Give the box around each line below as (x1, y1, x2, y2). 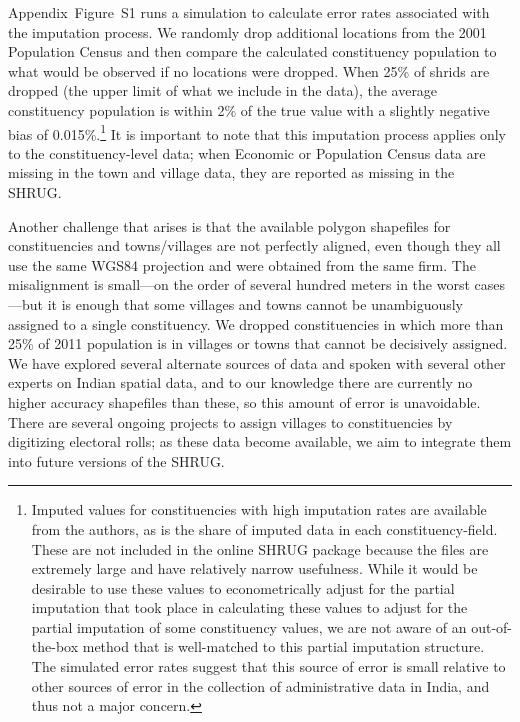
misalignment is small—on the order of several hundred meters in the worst (8, 274, 470, 295)
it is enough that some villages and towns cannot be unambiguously (47, 293, 464, 314)
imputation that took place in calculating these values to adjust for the (31, 597, 468, 618)
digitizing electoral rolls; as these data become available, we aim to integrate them (8, 431, 512, 452)
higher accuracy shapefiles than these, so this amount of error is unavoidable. (8, 391, 481, 412)
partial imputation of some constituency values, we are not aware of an (31, 616, 467, 637)
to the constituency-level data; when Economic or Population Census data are (8, 142, 486, 163)
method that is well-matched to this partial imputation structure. (82, 636, 485, 657)
